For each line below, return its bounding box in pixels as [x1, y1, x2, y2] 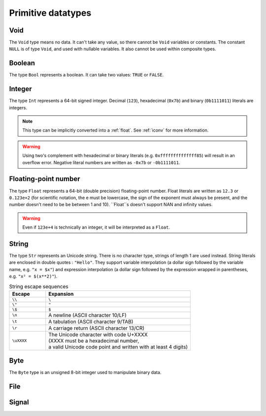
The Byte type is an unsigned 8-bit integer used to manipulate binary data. [9, 370, 162, 376]
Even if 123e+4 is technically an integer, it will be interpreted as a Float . [22, 224, 170, 230]
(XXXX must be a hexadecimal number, [48, 337, 139, 344]
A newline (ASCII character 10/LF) [48, 312, 127, 318]
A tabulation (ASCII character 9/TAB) [48, 318, 133, 325]
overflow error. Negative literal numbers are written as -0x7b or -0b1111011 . [22, 159, 180, 165]
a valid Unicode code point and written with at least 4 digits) [48, 343, 188, 350]
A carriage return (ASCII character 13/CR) [48, 324, 145, 331]
